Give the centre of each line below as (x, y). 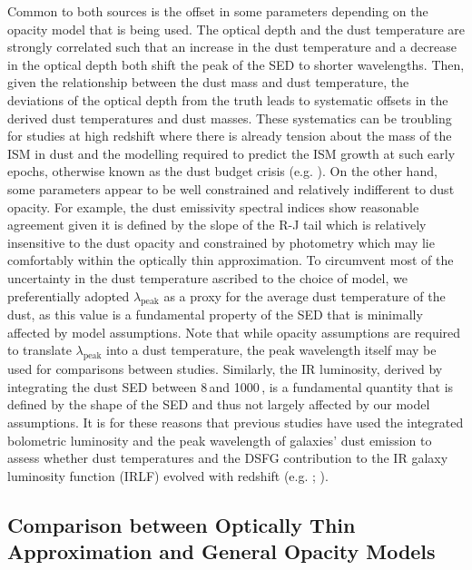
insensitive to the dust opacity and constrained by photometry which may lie (221, 242)
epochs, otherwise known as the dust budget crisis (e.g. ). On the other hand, (222, 171)
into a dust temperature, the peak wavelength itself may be (271, 350)
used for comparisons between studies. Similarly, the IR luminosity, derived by (225, 369)
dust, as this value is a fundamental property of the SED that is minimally (215, 314)
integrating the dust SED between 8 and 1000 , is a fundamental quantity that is (231, 386)
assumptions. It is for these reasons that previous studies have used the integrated (236, 423)
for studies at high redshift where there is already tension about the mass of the (230, 136)
